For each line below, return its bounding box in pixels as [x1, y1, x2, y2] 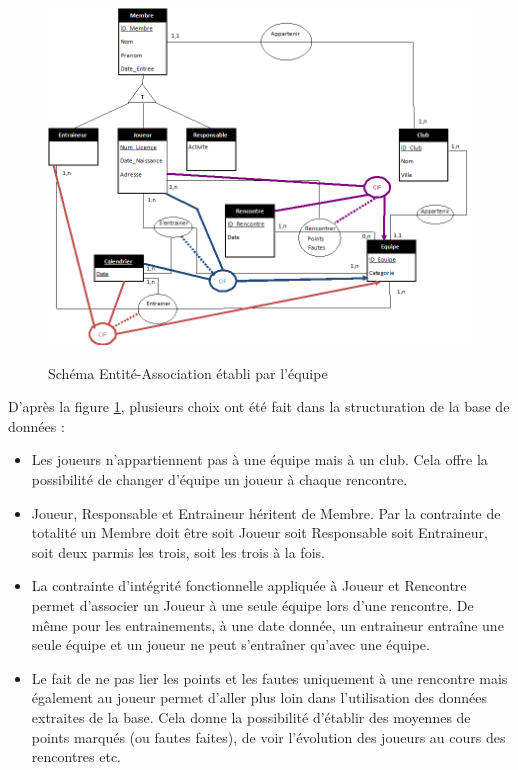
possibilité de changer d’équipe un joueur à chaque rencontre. [31, 468, 408, 489]
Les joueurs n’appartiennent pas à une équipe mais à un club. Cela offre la [31, 449, 488, 470]
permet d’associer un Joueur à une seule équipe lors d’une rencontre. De [31, 594, 474, 615]
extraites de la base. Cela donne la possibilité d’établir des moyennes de [31, 706, 471, 727]
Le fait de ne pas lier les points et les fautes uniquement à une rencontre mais [31, 667, 508, 688]
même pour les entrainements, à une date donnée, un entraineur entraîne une [31, 614, 504, 635]
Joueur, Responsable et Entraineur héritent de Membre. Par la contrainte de [31, 502, 501, 523]
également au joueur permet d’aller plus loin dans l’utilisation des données [31, 687, 487, 708]
